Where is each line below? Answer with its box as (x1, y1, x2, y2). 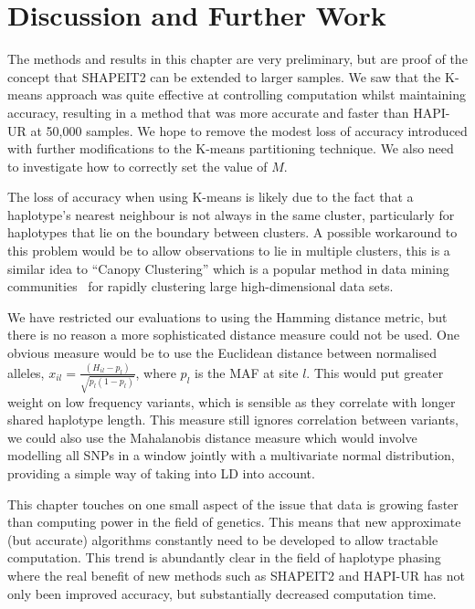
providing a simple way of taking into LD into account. (7, 464, 315, 483)
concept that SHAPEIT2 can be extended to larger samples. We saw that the (7, 67, 441, 86)
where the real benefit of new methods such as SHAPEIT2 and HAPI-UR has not (7, 565, 465, 584)
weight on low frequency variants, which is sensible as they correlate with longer (7, 392, 456, 411)
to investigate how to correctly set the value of (7, 156, 268, 175)
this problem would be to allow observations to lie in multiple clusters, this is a (7, 241, 450, 260)
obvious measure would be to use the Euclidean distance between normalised (7, 343, 438, 362)
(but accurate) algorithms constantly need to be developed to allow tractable (7, 530, 438, 549)
